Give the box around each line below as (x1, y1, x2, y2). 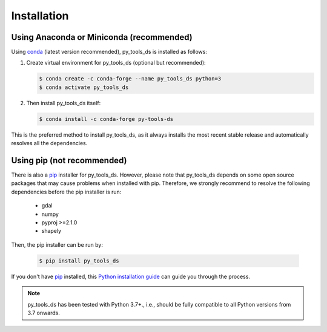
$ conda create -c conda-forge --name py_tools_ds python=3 (39, 76, 222, 82)
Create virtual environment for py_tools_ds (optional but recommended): (26, 59, 206, 67)
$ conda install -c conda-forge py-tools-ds (39, 116, 174, 122)
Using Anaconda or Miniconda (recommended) (11, 32, 193, 42)
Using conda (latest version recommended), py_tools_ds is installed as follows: (11, 48, 207, 56)
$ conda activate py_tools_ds (39, 83, 129, 91)
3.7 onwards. (27, 309, 61, 316)
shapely (41, 227, 62, 235)
